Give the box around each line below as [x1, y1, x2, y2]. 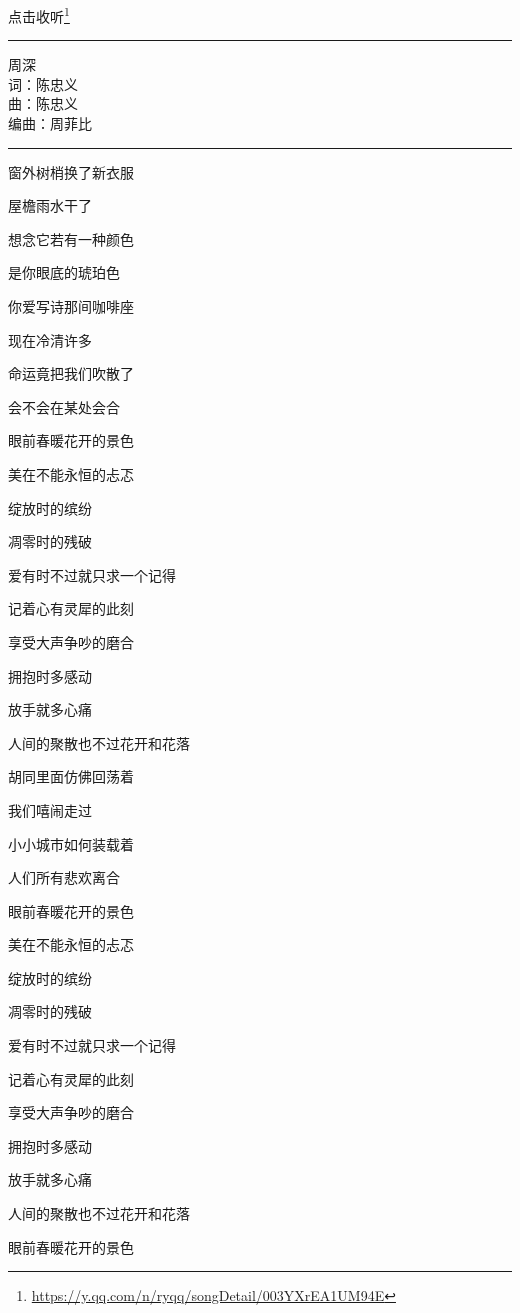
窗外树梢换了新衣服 [8, 161, 134, 182]
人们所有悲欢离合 [8, 867, 120, 888]
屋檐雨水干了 [8, 195, 92, 216]
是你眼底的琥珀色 [8, 262, 120, 283]
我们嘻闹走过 [8, 799, 92, 820]
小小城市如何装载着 [8, 833, 134, 854]
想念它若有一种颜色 [8, 228, 134, 249]
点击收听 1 [8, 3, 70, 26]
